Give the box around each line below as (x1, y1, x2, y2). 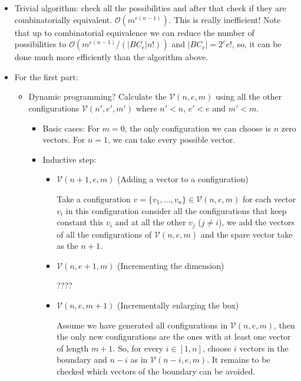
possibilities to (14, 38, 67, 50)
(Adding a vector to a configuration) (117, 173, 249, 185)
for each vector (242, 192, 296, 205)
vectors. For (42, 133, 85, 146)
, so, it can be (231, 38, 282, 50)
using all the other (216, 90, 282, 103)
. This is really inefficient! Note (168, 13, 281, 25)
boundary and (57, 353, 107, 366)
